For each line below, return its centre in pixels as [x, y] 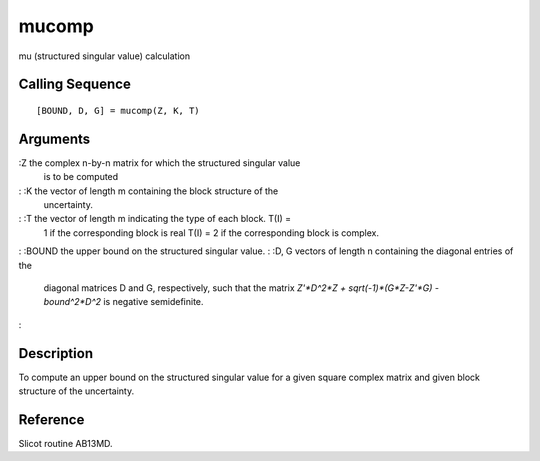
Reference [51, 419]
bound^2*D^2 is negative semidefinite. [123, 302]
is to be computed [81, 177]
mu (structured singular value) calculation [104, 56]
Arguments [54, 138]
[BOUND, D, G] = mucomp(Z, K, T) [118, 110]
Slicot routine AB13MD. [66, 443]
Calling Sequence [75, 84]
